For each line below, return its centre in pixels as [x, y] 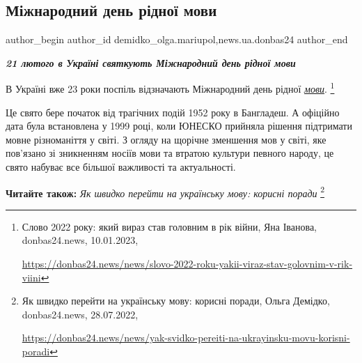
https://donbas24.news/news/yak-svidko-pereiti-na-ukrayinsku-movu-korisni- [186, 338]
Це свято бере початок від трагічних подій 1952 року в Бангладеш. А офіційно [173, 112]
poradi [36, 352]
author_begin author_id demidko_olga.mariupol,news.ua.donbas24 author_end [177, 39]
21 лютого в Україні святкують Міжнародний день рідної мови [151, 62]
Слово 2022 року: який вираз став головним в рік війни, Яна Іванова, [170, 226]
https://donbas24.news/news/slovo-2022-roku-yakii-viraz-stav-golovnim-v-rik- [187, 264]
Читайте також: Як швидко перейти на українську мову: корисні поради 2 [165, 192]
